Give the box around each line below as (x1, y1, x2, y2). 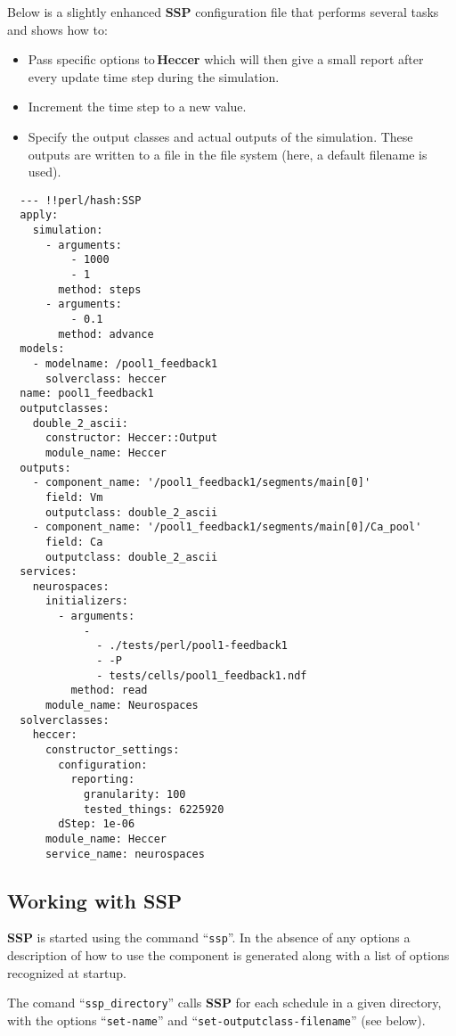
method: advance (58, 327, 154, 341)
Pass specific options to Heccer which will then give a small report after (28, 50, 424, 69)
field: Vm (45, 490, 103, 504)
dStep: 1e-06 (58, 818, 135, 831)
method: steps (58, 283, 142, 296)
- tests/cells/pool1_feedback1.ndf (96, 669, 307, 682)
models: (20, 342, 65, 356)
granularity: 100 (83, 788, 186, 801)
